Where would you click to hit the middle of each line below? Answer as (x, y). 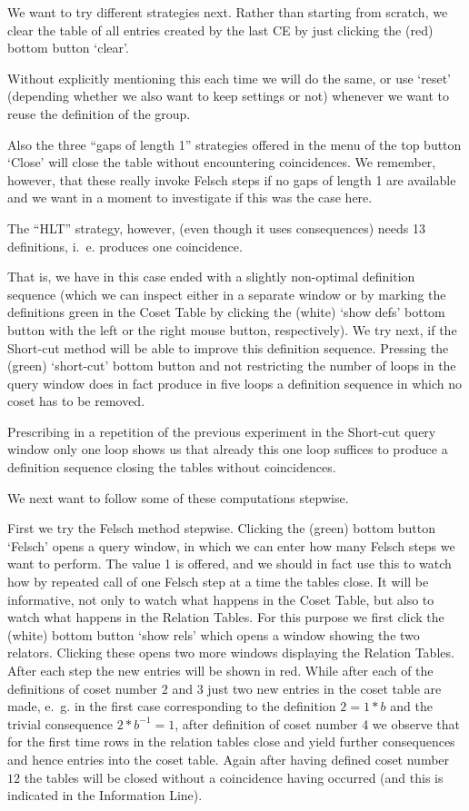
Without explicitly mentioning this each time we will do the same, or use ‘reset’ (230, 78)
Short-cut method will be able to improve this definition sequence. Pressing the (228, 347)
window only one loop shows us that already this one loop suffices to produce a (228, 449)
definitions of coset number (83, 688)
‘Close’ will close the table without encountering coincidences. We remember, (222, 162)
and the (411, 706)
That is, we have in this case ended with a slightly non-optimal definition (211, 277)
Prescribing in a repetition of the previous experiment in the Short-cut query (222, 431)
